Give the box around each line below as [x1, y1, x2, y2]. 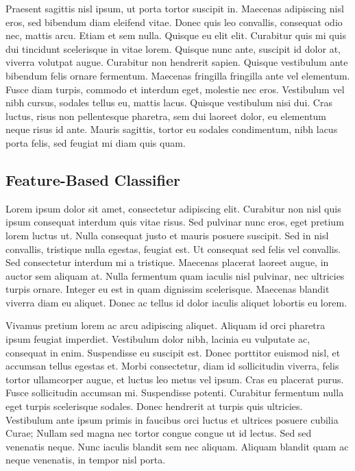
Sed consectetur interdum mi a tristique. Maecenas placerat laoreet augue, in [5, 255, 329, 269]
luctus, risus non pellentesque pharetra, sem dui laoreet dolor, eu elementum [5, 108, 327, 123]
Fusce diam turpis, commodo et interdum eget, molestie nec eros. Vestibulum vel [5, 82, 345, 96]
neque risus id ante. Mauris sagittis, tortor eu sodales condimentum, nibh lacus [5, 122, 338, 136]
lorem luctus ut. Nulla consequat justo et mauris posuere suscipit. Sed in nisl [5, 228, 329, 242]
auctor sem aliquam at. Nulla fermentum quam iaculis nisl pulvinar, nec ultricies [5, 268, 345, 282]
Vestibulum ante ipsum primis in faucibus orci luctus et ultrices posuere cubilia [5, 412, 339, 426]
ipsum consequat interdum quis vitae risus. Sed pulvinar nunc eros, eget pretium [5, 215, 344, 229]
